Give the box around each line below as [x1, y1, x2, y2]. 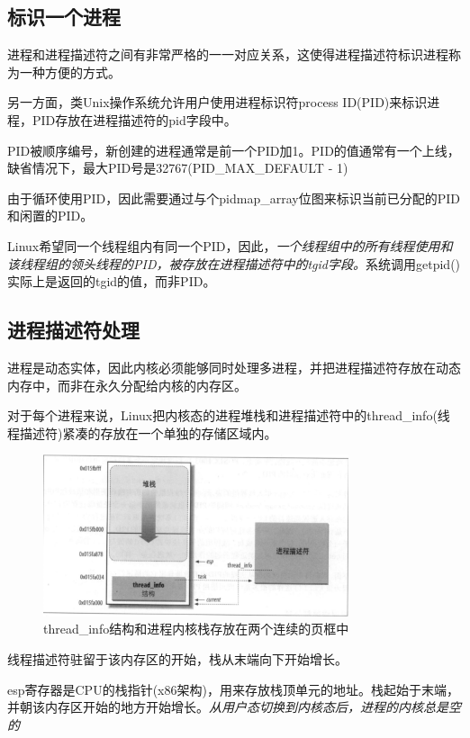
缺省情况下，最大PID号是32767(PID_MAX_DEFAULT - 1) [7, 158, 348, 177]
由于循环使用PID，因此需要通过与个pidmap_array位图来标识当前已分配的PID [7, 188, 460, 207]
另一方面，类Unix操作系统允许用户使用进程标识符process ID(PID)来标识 [7, 93, 428, 112]
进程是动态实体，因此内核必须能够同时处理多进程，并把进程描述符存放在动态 [7, 357, 461, 376]
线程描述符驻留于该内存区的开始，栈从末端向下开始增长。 [7, 650, 348, 669]
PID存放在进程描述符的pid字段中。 [32, 110, 237, 129]
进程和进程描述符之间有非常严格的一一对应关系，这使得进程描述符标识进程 [7, 45, 448, 64]
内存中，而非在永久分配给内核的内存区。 [7, 375, 247, 394]
